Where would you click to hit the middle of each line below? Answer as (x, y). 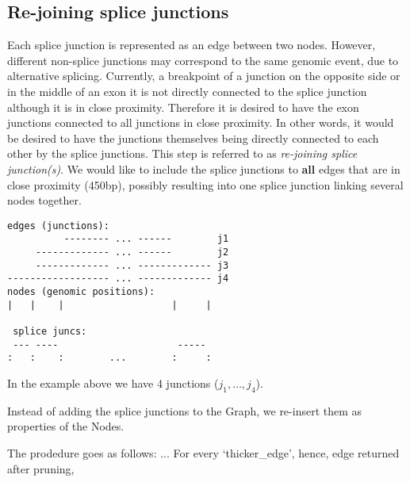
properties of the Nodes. (66, 426)
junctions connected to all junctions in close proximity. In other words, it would (201, 122)
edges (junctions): (58, 226)
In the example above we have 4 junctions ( (113, 383)
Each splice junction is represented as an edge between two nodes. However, (192, 45)
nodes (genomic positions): (81, 292)
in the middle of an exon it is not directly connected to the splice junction (187, 91)
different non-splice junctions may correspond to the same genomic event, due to (203, 60)
